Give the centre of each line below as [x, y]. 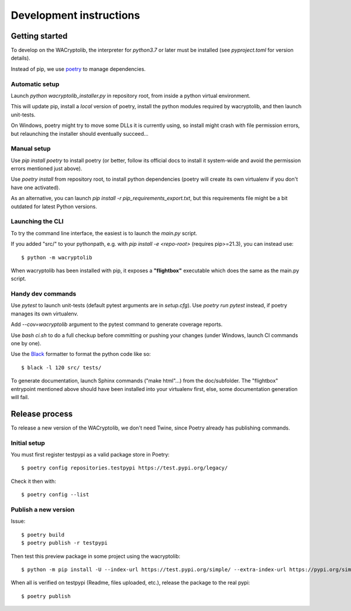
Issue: [18, 521]
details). [20, 58]
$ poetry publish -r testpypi [65, 543]
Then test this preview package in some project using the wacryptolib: [96, 556]
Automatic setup [35, 84]
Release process [42, 413]
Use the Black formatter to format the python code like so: [81, 354]
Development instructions [75, 15]
